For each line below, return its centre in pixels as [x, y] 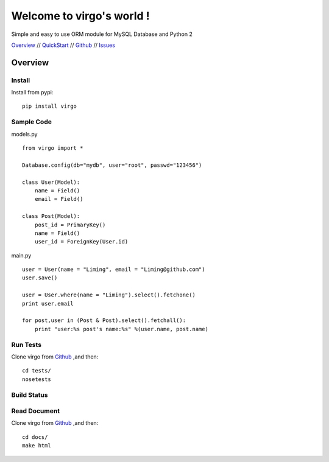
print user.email [48, 303]
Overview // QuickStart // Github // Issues [63, 45]
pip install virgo [50, 106]
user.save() [40, 278]
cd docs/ [35, 437]
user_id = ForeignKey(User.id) [81, 242]
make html [37, 446]
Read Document [36, 411]
